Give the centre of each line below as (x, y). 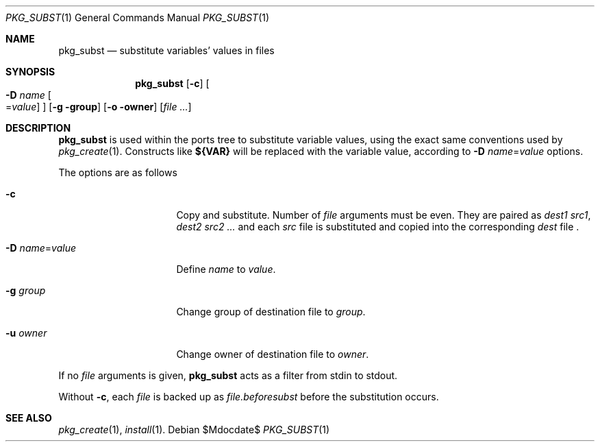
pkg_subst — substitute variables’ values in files (166, 50)
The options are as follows (118, 172)
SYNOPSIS (30, 72)
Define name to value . (226, 269)
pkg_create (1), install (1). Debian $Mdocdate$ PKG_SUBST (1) (194, 430)
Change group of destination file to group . (271, 312)
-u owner (26, 333)
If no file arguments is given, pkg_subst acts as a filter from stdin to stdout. (228, 375)
